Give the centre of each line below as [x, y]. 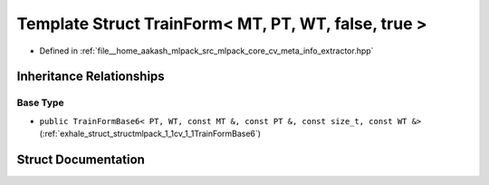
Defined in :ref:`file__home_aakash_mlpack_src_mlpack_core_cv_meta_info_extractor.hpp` [206, 51]
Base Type [40, 102]
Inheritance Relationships [91, 77]
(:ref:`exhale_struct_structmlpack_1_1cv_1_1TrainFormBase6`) [150, 134]
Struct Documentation [81, 159]
